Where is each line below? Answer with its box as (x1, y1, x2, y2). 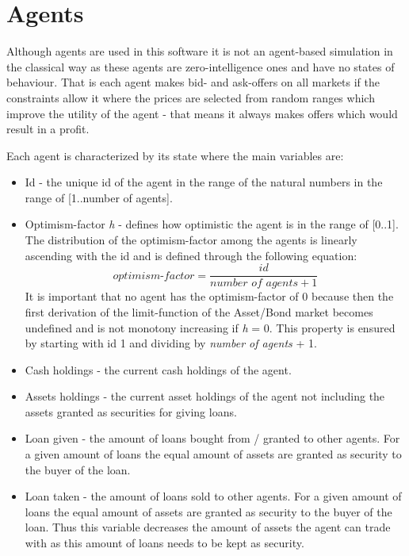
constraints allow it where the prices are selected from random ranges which (6, 89, 375, 105)
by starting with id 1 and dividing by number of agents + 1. (25, 335, 317, 351)
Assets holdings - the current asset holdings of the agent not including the (25, 388, 385, 405)
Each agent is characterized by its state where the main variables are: (6, 147, 344, 163)
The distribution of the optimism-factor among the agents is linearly (25, 232, 357, 248)
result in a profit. (6, 121, 90, 137)
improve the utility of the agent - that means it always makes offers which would (6, 105, 398, 121)
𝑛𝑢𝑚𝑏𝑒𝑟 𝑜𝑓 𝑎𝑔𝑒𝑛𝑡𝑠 (210, 278, 299, 290)
